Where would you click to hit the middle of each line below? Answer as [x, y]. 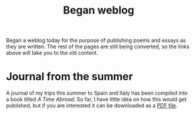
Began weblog [99, 10]
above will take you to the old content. [52, 53]
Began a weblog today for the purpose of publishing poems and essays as [96, 40]
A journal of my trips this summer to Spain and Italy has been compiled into [97, 93]
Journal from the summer [70, 77]
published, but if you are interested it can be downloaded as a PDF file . [92, 106]
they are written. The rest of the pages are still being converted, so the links [98, 47]
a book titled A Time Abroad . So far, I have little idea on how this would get [96, 99]
